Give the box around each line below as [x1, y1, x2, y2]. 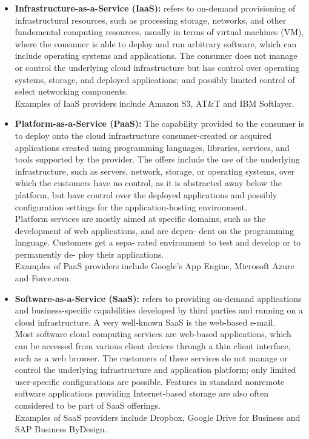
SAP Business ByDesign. [15, 423, 107, 435]
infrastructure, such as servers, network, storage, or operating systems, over [15, 164, 295, 177]
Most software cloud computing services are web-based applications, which [15, 327, 291, 340]
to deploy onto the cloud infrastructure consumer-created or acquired [15, 129, 271, 141]
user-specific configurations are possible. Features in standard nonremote [15, 375, 285, 387]
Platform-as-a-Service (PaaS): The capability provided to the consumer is [15, 117, 304, 130]
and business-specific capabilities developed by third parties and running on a [15, 304, 303, 317]
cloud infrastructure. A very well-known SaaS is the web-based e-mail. [15, 315, 276, 328]
